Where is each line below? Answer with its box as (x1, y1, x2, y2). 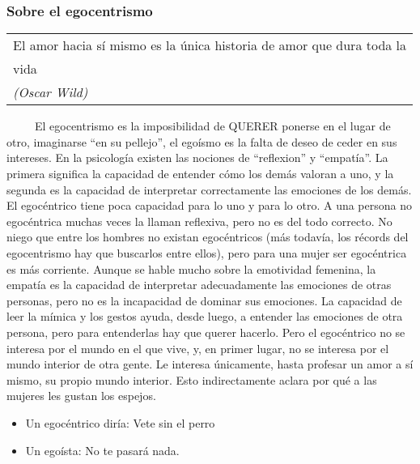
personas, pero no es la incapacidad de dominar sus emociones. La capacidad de (6, 292, 402, 309)
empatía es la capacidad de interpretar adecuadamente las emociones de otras (6, 276, 392, 293)
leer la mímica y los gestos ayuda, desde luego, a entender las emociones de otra (6, 308, 403, 325)
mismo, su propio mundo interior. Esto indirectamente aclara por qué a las (6, 371, 377, 388)
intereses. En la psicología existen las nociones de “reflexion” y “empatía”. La (6, 149, 388, 166)
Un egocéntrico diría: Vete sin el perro (25, 414, 215, 431)
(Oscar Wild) (13, 83, 88, 102)
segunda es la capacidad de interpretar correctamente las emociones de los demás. (6, 181, 412, 198)
